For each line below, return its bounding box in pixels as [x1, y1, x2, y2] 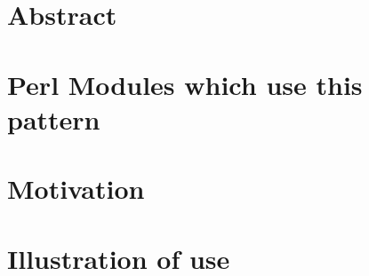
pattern [7, 100, 100, 137]
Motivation [7, 170, 145, 207]
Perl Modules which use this [7, 66, 363, 102]
